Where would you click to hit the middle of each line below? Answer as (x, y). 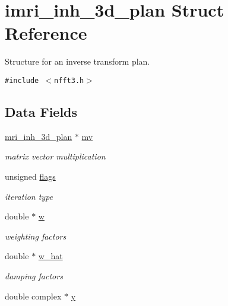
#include (22, 80)
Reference (46, 33)
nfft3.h (69, 80)
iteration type (29, 196)
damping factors (34, 275)
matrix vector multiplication (55, 156)
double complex (33, 296)
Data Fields (41, 111)
